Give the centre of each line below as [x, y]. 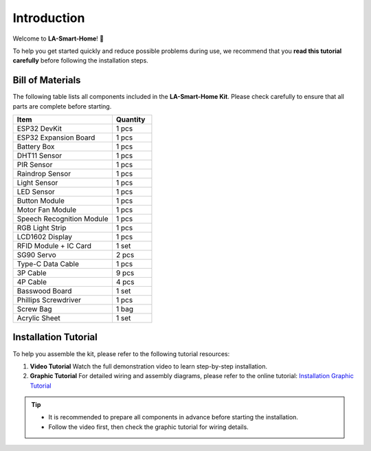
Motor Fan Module [47, 210]
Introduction [49, 18]
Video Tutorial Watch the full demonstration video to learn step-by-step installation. [149, 366]
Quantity [131, 120]
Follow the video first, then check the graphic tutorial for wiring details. [148, 427]
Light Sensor [37, 183]
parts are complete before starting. [62, 106]
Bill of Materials [47, 80]
